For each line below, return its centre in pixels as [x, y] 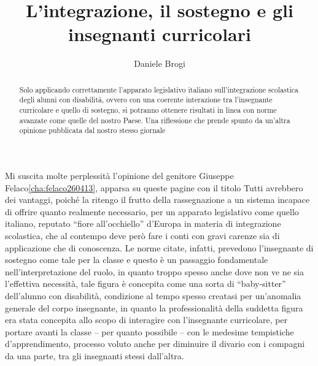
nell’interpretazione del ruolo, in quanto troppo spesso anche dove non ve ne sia [154, 271]
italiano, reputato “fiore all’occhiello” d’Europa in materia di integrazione [143, 223]
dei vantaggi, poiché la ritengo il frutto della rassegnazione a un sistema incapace [157, 200]
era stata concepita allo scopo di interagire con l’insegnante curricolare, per [146, 320]
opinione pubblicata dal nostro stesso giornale [92, 130]
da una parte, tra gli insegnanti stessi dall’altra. [95, 355]
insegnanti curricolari [160, 34]
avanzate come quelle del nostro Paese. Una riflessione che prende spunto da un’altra [155, 120]
